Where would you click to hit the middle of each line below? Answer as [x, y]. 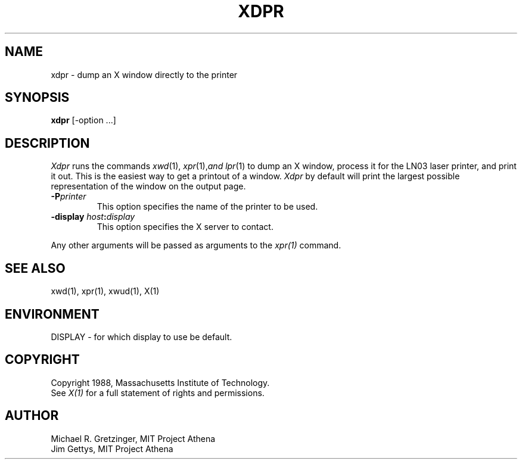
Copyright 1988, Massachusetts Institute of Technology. [160, 382]
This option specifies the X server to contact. [185, 227]
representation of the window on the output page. [148, 186]
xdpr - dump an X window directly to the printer [144, 74]
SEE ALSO [35, 268]
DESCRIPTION [47, 143]
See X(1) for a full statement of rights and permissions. [158, 393]
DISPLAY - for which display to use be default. [142, 337]
